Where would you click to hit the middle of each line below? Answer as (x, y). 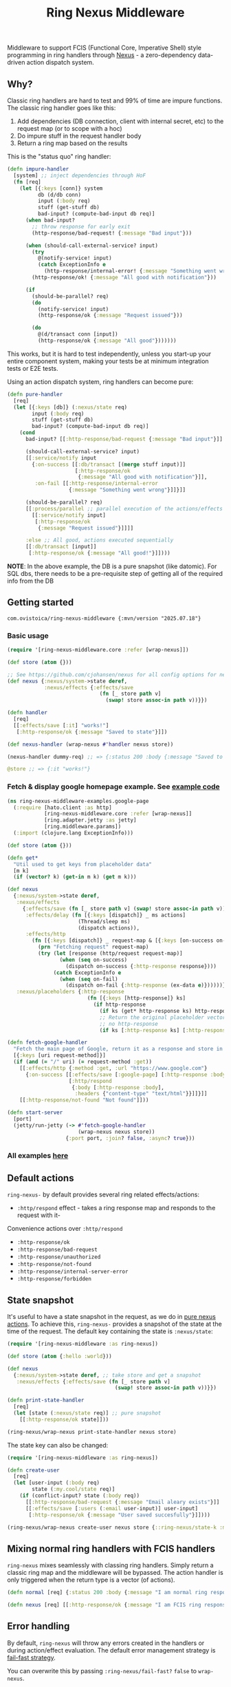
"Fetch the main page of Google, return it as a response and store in (118, 1049)
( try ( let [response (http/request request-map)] (110, 954)
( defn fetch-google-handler (47, 1043)
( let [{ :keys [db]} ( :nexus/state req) (70, 407)
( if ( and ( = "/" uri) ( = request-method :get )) (83, 1062)
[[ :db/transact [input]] (61, 547)
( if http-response (120, 1005)
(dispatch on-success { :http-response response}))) (141, 966)
